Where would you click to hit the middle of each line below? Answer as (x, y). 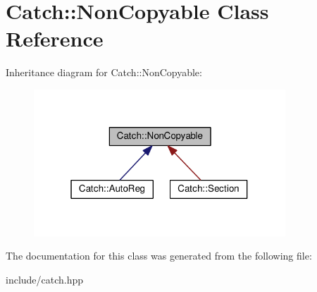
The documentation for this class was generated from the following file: (159, 256)
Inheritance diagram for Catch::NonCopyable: (104, 72)
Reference (55, 38)
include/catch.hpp (45, 279)
